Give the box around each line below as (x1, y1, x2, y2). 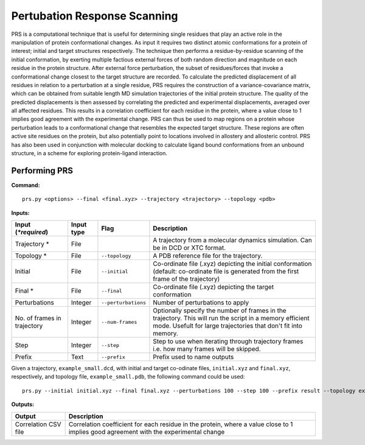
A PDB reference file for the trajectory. (153, 251, 263, 260)
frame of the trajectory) (153, 275, 220, 283)
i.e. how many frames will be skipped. (153, 345, 261, 353)
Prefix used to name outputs (153, 353, 234, 362)
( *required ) (15, 228, 49, 237)
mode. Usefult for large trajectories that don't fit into (153, 321, 302, 330)
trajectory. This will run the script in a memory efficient (153, 314, 310, 323)
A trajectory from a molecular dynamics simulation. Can (153, 236, 313, 245)
